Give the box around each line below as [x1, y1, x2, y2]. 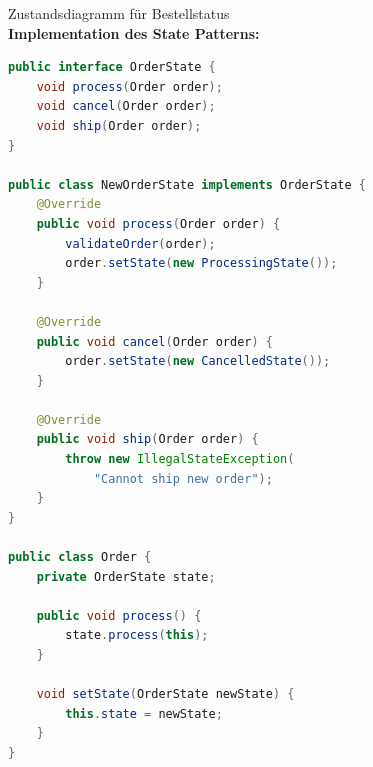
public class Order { [8, 550, 152, 565]
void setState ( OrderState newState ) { [36, 687, 295, 702]
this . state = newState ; [65, 706, 223, 721]
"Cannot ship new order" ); [93, 471, 273, 486]
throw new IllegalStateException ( [65, 452, 295, 467]
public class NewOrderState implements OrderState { [8, 177, 366, 192]
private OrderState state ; [36, 569, 216, 584]
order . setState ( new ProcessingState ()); [65, 256, 338, 271]
